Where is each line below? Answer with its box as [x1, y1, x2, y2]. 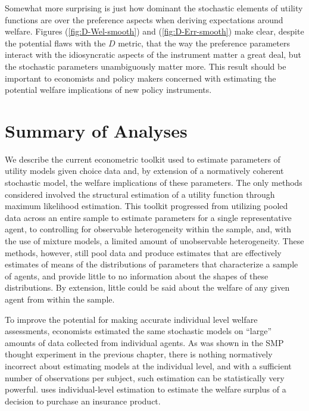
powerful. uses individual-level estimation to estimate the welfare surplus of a [5, 383, 286, 396]
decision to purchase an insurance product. [5, 394, 161, 407]
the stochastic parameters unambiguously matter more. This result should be [5, 60, 286, 72]
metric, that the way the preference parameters [118, 36, 290, 49]
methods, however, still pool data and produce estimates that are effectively [5, 246, 282, 259]
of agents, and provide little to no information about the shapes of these [5, 269, 269, 282]
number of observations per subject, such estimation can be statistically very [5, 371, 285, 384]
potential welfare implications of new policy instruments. [5, 83, 212, 96]
